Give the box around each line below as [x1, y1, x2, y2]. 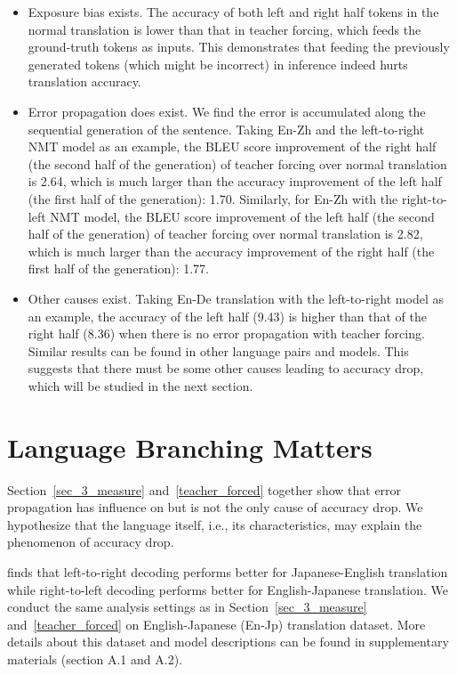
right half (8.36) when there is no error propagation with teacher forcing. [28, 324, 425, 343]
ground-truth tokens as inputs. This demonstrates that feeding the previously [28, 37, 450, 56]
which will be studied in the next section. [28, 376, 253, 394]
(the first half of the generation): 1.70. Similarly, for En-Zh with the [28, 189, 398, 207]
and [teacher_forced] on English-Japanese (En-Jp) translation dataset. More [7, 614, 426, 633]
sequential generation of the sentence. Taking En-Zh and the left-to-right [28, 119, 425, 138]
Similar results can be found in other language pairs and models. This [28, 341, 409, 360]
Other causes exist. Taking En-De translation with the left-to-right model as [28, 289, 444, 307]
